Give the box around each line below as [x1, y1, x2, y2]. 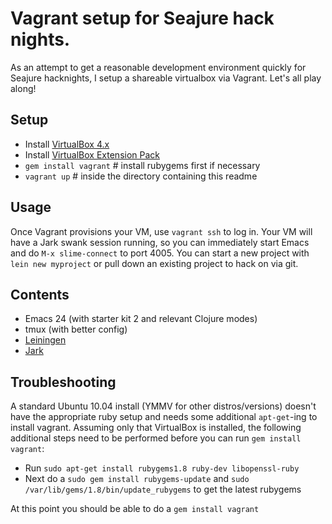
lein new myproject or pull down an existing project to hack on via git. [10, 257, 299, 269]
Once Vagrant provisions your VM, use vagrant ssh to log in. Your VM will [10, 225, 313, 237]
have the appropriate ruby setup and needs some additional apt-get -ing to [10, 411, 318, 423]
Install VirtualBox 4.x [24, 138, 110, 150]
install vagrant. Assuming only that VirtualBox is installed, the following [10, 422, 302, 434]
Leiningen [24, 334, 67, 346]
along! [10, 82, 37, 94]
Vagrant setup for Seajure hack [10, 7, 275, 30]
